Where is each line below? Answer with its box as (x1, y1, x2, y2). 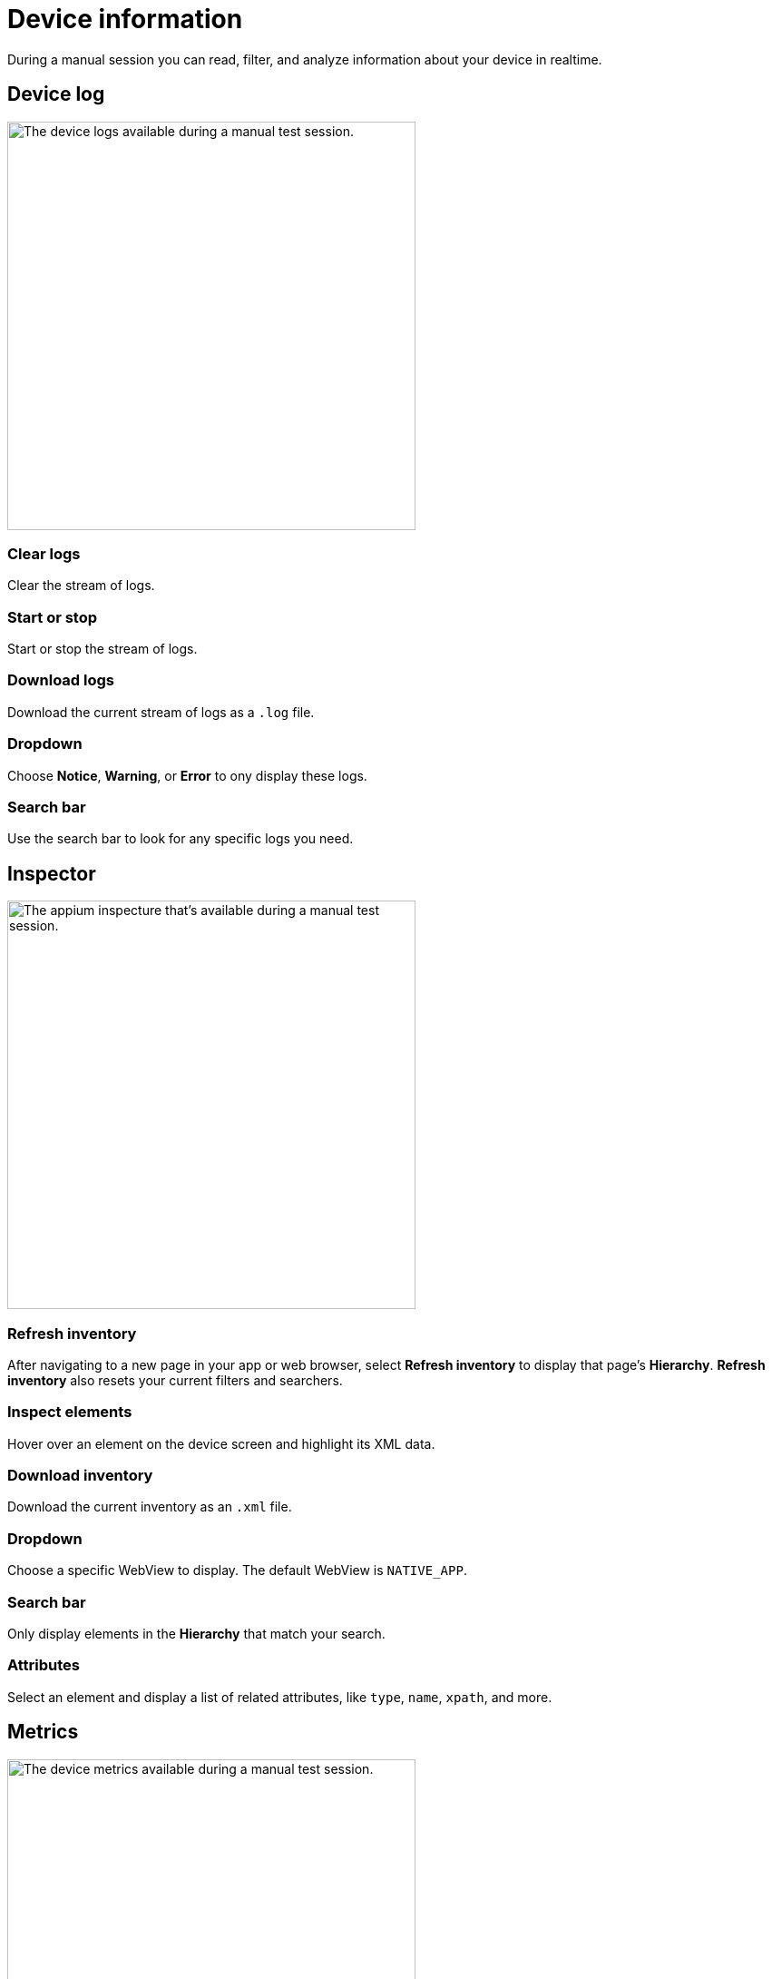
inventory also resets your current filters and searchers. (7, 1372, 343, 1388)
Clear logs (7, 544, 81, 563)
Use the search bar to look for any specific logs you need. (7, 831, 354, 847)
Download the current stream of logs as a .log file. (7, 704, 315, 720)
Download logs (7, 671, 114, 690)
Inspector (7, 862, 96, 885)
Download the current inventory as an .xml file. (7, 1499, 292, 1515)
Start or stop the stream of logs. (7, 641, 198, 657)
